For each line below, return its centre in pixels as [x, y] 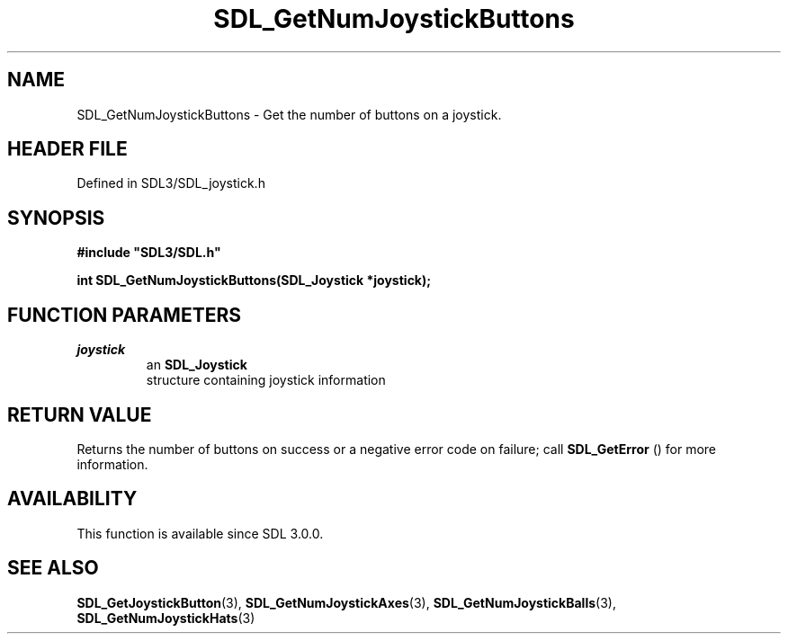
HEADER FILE [67, 149]
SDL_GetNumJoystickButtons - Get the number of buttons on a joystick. [289, 114]
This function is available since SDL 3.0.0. [200, 533]
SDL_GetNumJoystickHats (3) [166, 618]
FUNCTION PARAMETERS [124, 315]
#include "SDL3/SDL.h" [149, 253]
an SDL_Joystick [197, 365]
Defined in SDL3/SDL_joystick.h [171, 183]
